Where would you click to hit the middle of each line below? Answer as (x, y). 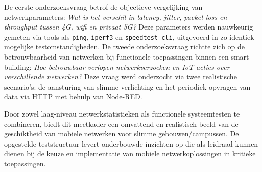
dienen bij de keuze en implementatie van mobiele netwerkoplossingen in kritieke (130, 153)
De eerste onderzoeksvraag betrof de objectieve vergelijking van (103, 7)
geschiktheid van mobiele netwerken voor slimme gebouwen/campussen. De (122, 134)
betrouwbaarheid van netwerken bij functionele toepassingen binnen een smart (127, 57)
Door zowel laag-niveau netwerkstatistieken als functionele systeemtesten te (122, 113)
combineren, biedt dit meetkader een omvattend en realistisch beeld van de (121, 123)
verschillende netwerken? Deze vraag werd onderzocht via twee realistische (121, 77)
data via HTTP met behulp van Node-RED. (73, 96)
